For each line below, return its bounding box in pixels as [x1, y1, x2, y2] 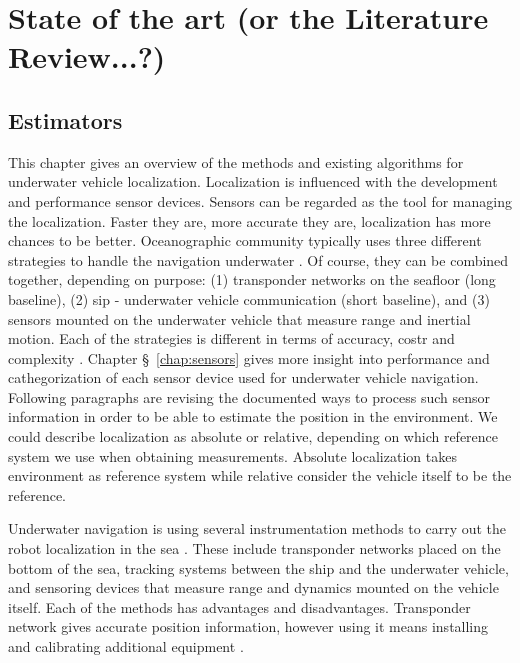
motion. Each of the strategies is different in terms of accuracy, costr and [8, 328, 455, 349]
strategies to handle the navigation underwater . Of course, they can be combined [8, 249, 509, 270]
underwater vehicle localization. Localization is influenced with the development [8, 171, 498, 192]
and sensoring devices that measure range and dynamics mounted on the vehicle [8, 577, 499, 598]
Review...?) [8, 36, 166, 77]
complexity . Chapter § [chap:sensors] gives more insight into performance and [8, 347, 490, 368]
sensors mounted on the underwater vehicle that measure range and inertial [8, 308, 471, 329]
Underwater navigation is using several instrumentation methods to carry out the [8, 518, 507, 539]
